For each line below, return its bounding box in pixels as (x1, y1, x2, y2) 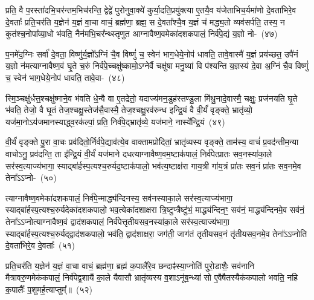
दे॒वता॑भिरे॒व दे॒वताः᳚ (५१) (5, 239, 75, 252)
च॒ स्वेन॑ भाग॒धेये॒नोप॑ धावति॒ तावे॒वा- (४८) (5, 71, 125, 83)
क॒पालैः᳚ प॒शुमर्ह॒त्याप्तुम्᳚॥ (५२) (5, 282, 93, 295)
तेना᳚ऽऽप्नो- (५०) (5, 171, 57, 184)
